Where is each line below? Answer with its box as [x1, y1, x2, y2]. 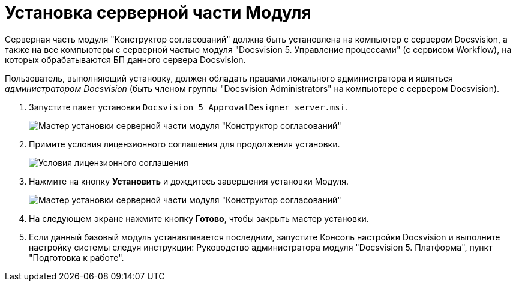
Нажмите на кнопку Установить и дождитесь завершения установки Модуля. [29, 176, 349, 186]
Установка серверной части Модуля [5, 2, 311, 23]
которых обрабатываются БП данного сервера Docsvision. [5, 54, 246, 65]
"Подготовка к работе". [29, 252, 124, 263]
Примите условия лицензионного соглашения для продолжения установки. [29, 139, 340, 149]
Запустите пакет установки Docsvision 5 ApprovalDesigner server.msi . [29, 101, 348, 112]
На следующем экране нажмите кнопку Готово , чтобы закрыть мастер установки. [29, 213, 369, 224]
